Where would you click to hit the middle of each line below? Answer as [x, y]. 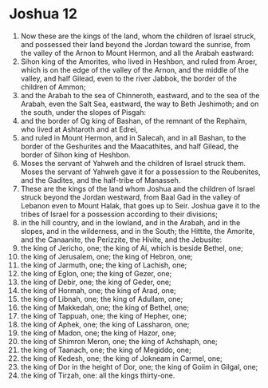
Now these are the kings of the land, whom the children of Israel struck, [138, 36]
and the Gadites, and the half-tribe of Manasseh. [100, 180]
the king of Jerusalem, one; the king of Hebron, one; [107, 256]
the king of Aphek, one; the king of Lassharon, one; [105, 324]
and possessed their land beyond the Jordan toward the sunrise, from [135, 44]
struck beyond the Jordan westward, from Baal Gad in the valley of [130, 197]
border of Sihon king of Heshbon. [75, 154]
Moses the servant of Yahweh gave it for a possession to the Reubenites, [141, 172]
